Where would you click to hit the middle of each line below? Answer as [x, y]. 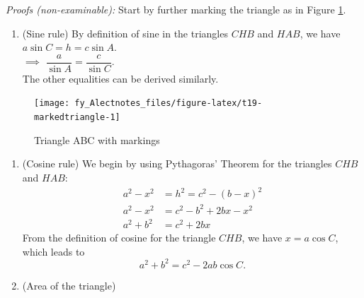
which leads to [53, 251]
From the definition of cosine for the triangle [119, 238]
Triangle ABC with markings [97, 139]
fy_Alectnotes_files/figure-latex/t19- [169, 103]
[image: [52, 103]
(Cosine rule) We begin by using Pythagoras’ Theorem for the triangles [177, 163]
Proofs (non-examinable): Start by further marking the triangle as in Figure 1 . [176, 9]
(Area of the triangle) [69, 285]
